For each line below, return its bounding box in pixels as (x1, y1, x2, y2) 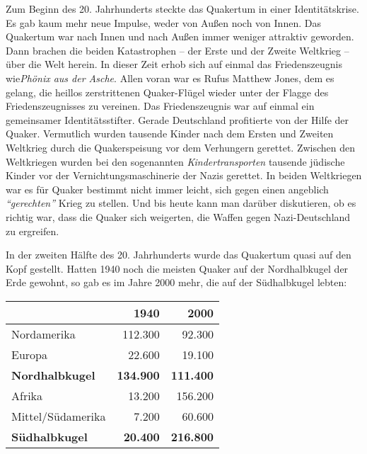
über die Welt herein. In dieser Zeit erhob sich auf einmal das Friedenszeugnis (6, 57, 342, 72)
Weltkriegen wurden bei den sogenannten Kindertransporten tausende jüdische (6, 154, 345, 169)
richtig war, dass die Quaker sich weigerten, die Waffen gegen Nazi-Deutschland (6, 209, 351, 224)
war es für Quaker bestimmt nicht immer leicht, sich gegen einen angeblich (6, 181, 329, 196)
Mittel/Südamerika (11, 407, 106, 424)
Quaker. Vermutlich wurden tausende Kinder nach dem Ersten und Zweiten (6, 126, 334, 141)
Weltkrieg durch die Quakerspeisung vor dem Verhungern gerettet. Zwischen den (6, 140, 356, 154)
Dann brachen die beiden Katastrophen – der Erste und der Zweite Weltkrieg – (6, 42, 349, 57)
